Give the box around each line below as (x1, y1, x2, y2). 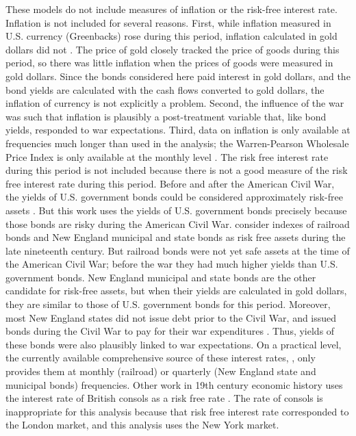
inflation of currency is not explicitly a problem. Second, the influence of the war (5, 96, 344, 110)
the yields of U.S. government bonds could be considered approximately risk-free (5, 190, 343, 204)
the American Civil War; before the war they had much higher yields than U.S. (5, 257, 338, 271)
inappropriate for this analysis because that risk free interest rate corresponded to (5, 404, 349, 418)
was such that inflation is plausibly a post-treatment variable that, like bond (5, 109, 327, 123)
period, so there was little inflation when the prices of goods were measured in (5, 55, 333, 70)
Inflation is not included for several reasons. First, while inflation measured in (5, 15, 331, 29)
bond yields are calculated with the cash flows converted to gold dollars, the (5, 82, 325, 97)
